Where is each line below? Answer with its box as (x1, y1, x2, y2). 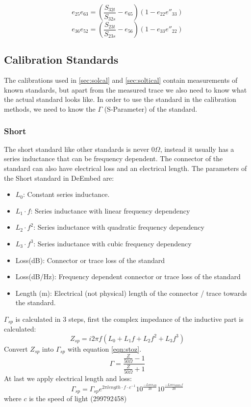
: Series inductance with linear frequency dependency (30, 205, 190, 215)
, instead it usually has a (160, 144, 234, 154)
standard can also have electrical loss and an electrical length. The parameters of (4, 163, 247, 173)
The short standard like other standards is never (4, 144, 150, 154)
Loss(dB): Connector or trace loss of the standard (15, 255, 165, 265)
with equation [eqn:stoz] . (67, 343, 142, 354)
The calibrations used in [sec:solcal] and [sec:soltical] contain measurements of (4, 75, 238, 85)
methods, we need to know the (4, 103, 96, 114)
